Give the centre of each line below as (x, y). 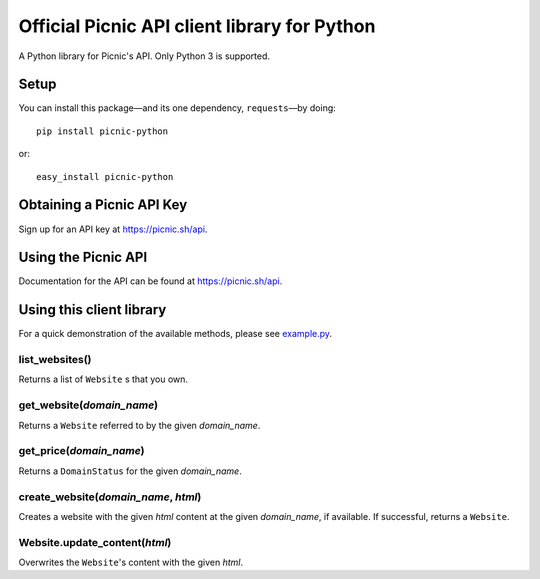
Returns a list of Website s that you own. (103, 379)
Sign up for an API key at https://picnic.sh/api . (113, 229)
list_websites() (55, 360)
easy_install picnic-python (105, 176)
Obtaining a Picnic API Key (103, 205)
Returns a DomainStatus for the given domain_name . (130, 471)
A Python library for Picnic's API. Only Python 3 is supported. (144, 56)
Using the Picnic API (83, 257)
